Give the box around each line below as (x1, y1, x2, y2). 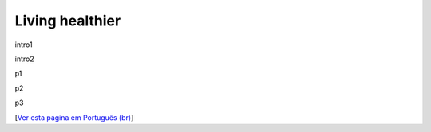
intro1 (14, 40, 33, 49)
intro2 (14, 54, 35, 64)
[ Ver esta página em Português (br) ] (14, 112, 134, 122)
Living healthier (14, 12, 121, 29)
